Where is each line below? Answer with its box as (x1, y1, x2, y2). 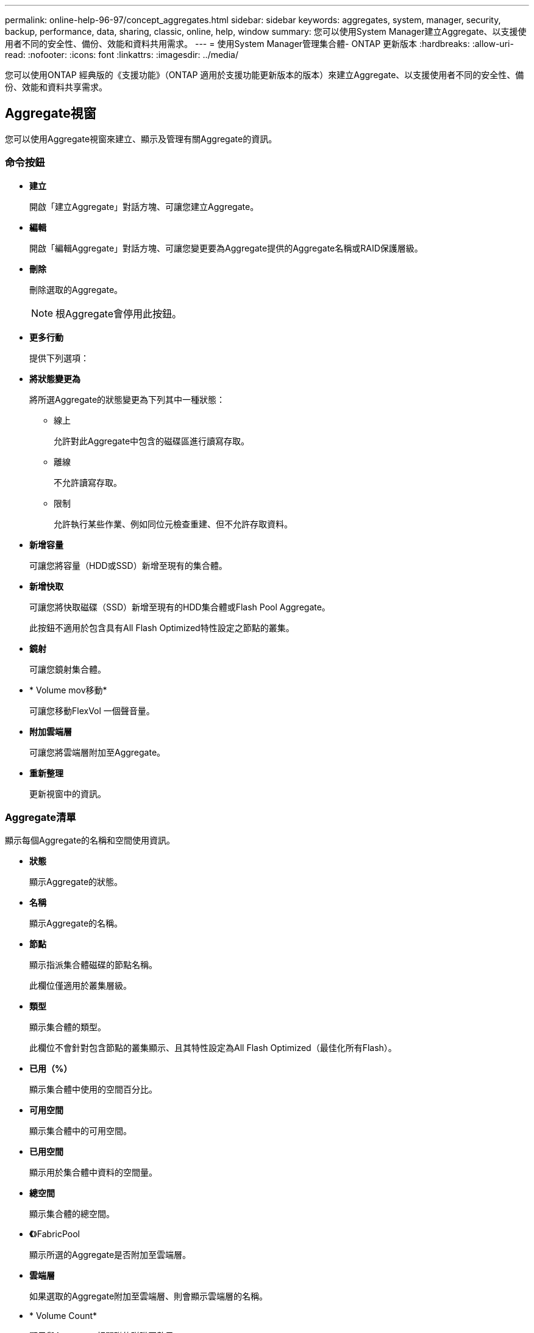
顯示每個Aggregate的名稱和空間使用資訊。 (5, 835, 176, 846)
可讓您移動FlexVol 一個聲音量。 (29, 705, 155, 716)
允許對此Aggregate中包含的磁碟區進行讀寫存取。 (54, 435, 250, 446)
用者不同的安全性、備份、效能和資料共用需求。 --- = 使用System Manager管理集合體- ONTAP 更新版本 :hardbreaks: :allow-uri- (5, 38, 514, 49)
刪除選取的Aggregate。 (29, 284, 123, 295)
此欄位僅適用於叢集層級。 (29, 980, 132, 991)
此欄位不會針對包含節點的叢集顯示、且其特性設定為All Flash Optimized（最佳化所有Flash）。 (29, 1042, 397, 1053)
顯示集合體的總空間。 (29, 1208, 115, 1219)
